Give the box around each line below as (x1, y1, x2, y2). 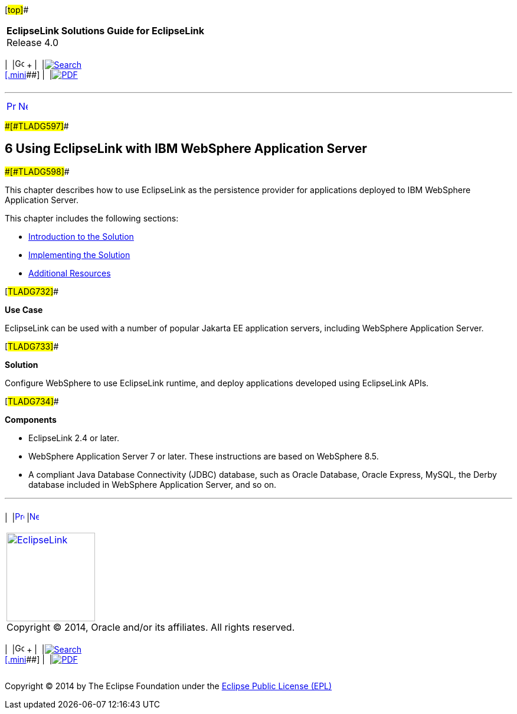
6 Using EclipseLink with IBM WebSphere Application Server (5, 141, 367, 157)
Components (5, 414, 57, 425)
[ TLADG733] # (5, 341, 59, 351)
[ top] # (5, 5, 29, 15)
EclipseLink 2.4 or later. (28, 432, 119, 443)
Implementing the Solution (28, 249, 130, 260)
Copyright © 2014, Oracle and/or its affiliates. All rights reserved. (6, 621, 295, 633)
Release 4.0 (6, 37, 59, 48)
